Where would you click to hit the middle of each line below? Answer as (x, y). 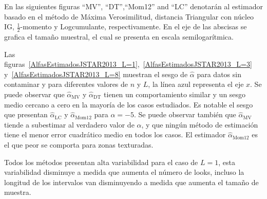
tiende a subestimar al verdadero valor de (69, 124)
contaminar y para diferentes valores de (66, 84)
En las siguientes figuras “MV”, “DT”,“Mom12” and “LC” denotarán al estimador (133, 6)
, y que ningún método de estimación (200, 124)
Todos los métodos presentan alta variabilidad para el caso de (101, 162)
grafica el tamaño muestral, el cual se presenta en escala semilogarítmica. (119, 37)
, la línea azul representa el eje (196, 84)
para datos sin (219, 74)
